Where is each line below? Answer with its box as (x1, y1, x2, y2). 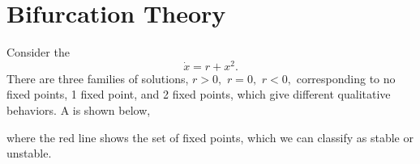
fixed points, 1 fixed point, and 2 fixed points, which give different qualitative (6, 86, 391, 103)
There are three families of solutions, (6, 69, 189, 86)
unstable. (6, 145, 52, 162)
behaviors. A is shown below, (6, 101, 151, 118)
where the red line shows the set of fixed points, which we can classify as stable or (6, 128, 414, 145)
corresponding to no (296, 69, 396, 86)
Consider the (6, 44, 70, 61)
